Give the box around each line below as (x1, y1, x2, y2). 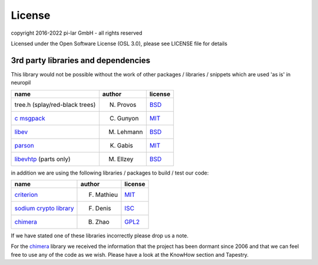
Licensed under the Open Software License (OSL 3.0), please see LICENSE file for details (11, 40, 228, 47)
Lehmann (117, 128, 143, 136)
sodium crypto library (14, 204, 74, 213)
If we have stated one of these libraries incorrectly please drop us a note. (11, 232, 188, 239)
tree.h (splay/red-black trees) (14, 100, 96, 109)
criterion (14, 191, 38, 199)
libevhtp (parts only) (14, 155, 71, 163)
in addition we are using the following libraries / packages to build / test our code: (11, 169, 209, 176)
